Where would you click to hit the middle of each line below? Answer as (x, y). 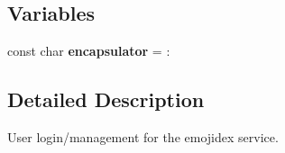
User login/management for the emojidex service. (143, 137)
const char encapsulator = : (89, 51)
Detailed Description (106, 99)
